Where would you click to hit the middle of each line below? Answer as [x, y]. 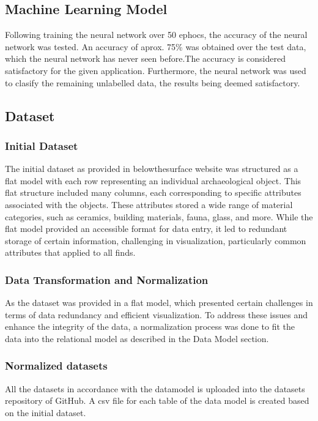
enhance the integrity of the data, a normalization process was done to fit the [150, 326]
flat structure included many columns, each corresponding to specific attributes [153, 192]
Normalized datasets [56, 366]
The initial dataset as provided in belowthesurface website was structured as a [152, 169]
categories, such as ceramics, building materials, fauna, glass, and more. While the [159, 216]
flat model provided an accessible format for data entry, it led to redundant [146, 229]
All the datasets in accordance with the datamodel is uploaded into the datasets [155, 388]
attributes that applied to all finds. [70, 252]
